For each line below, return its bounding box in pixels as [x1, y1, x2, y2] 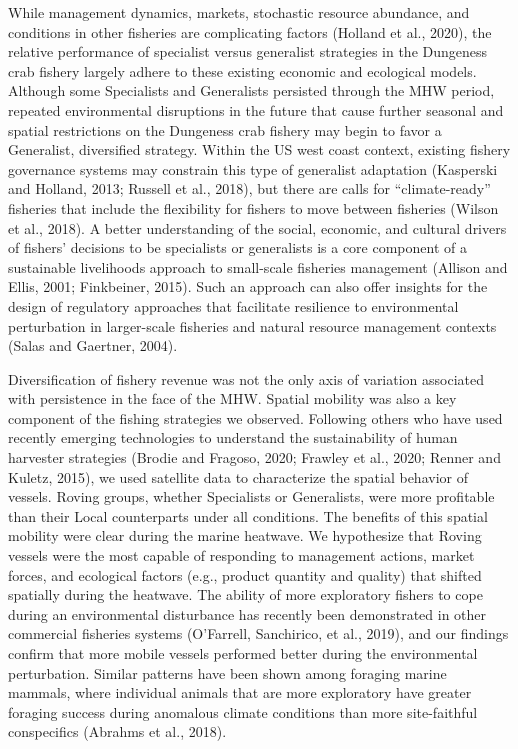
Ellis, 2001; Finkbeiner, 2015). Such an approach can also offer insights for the [8, 276, 488, 297]
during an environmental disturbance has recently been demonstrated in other [8, 603, 487, 624]
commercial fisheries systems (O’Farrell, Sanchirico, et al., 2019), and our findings [8, 623, 509, 644]
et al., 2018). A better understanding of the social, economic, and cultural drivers [8, 217, 507, 238]
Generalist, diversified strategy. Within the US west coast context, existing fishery [8, 139, 511, 160]
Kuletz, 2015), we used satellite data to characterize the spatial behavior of [8, 466, 468, 487]
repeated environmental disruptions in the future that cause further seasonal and [8, 99, 504, 120]
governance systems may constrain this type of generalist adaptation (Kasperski [8, 158, 498, 179]
